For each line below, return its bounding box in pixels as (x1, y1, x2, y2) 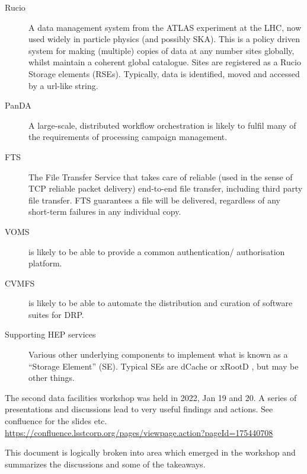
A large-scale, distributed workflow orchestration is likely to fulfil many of (28, 119, 296, 131)
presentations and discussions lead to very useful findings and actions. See (5, 403, 273, 415)
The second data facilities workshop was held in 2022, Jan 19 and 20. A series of (5, 391, 297, 403)
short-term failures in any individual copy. (28, 205, 181, 218)
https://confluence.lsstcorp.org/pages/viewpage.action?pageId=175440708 (5, 426, 273, 438)
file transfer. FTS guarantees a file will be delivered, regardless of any (28, 193, 281, 206)
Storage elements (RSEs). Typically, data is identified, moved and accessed (28, 67, 300, 79)
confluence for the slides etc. (5, 415, 107, 427)
